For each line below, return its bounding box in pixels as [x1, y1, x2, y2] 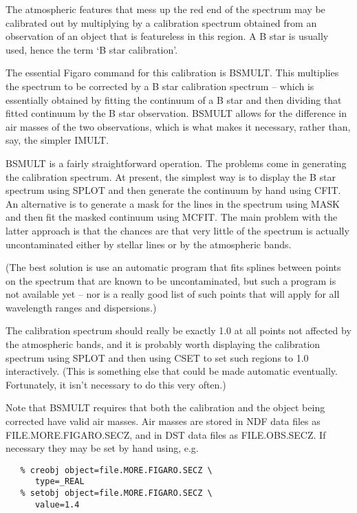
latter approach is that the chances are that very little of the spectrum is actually [6, 223, 349, 237]
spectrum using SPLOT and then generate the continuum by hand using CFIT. [6, 183, 341, 197]
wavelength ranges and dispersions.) [6, 300, 157, 314]
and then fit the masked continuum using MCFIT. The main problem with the [6, 210, 338, 224]
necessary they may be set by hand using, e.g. [6, 441, 199, 455]
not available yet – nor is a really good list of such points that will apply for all [6, 287, 340, 301]
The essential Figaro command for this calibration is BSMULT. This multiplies [6, 65, 339, 80]
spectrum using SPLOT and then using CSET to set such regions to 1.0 [6, 350, 309, 364]
